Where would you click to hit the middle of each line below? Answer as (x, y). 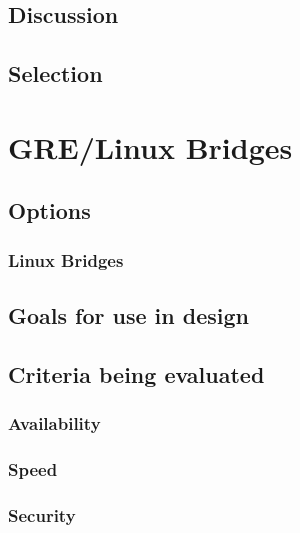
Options (49, 210)
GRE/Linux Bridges (150, 146)
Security (42, 514)
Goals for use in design (128, 314)
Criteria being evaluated (136, 373)
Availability (54, 423)
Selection (55, 73)
